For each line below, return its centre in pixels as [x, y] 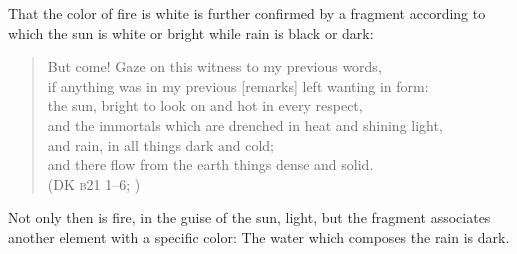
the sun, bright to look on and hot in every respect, [205, 105]
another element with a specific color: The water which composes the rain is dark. [259, 236]
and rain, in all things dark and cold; [160, 144]
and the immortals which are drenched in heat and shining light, [245, 124]
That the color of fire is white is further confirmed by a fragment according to [247, 13]
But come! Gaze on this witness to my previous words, [214, 66]
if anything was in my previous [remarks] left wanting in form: [238, 85]
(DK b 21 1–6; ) [94, 183]
